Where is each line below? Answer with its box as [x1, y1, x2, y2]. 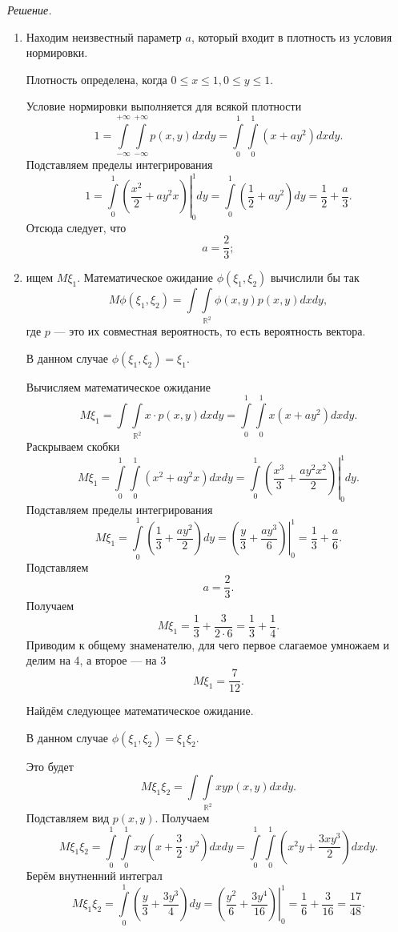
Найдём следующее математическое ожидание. [26, 702, 254, 719]
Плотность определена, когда [26, 70, 167, 87]
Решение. [7, 2, 52, 18]
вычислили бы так [271, 269, 360, 286]
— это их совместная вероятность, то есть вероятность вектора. [54, 323, 366, 339]
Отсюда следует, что [26, 219, 127, 235]
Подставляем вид [26, 809, 110, 826]
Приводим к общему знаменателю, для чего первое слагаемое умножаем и [26, 636, 389, 653]
